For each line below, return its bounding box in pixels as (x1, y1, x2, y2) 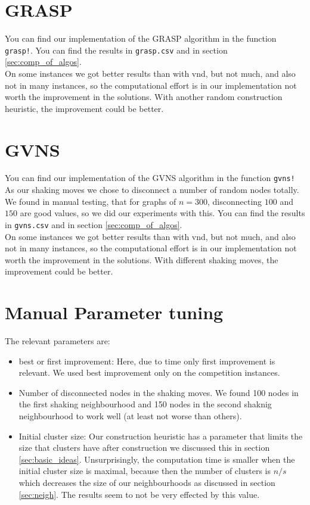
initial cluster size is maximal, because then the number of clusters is (18, 465, 271, 477)
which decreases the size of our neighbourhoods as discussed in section (18, 476, 275, 488)
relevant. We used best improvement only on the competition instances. (18, 366, 280, 379)
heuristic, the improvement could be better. (5, 102, 164, 114)
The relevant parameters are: (5, 335, 110, 347)
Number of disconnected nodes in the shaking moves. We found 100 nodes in (18, 386, 299, 398)
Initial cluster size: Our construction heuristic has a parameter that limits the (18, 429, 303, 442)
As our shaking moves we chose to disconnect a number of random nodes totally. (5, 183, 299, 196)
